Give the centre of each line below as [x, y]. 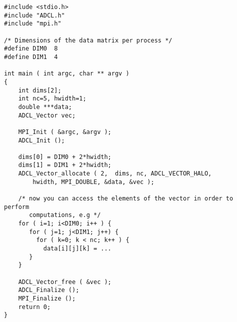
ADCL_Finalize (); [49, 290]
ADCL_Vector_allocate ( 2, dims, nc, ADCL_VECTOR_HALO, [115, 174]
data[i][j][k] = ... [77, 249]
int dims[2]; [40, 90]
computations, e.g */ [65, 215]
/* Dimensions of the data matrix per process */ [88, 40]
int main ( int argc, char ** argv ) [67, 74]
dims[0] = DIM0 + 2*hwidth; [65, 157]
